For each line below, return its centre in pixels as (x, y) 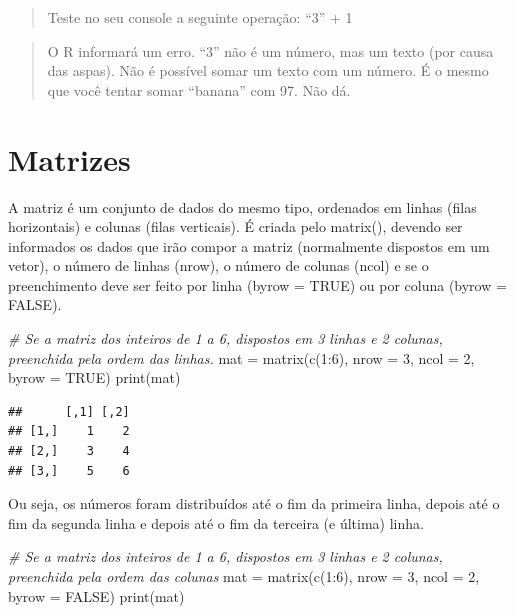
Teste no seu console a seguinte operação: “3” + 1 (200, 17)
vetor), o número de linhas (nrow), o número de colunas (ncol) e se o (218, 265)
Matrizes (69, 158)
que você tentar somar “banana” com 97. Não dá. (199, 89)
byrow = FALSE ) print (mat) (96, 595)
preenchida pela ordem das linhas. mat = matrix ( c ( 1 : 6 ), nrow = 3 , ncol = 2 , (241, 357)
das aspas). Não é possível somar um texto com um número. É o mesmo (268, 70)
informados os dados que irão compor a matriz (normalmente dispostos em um (249, 245)
